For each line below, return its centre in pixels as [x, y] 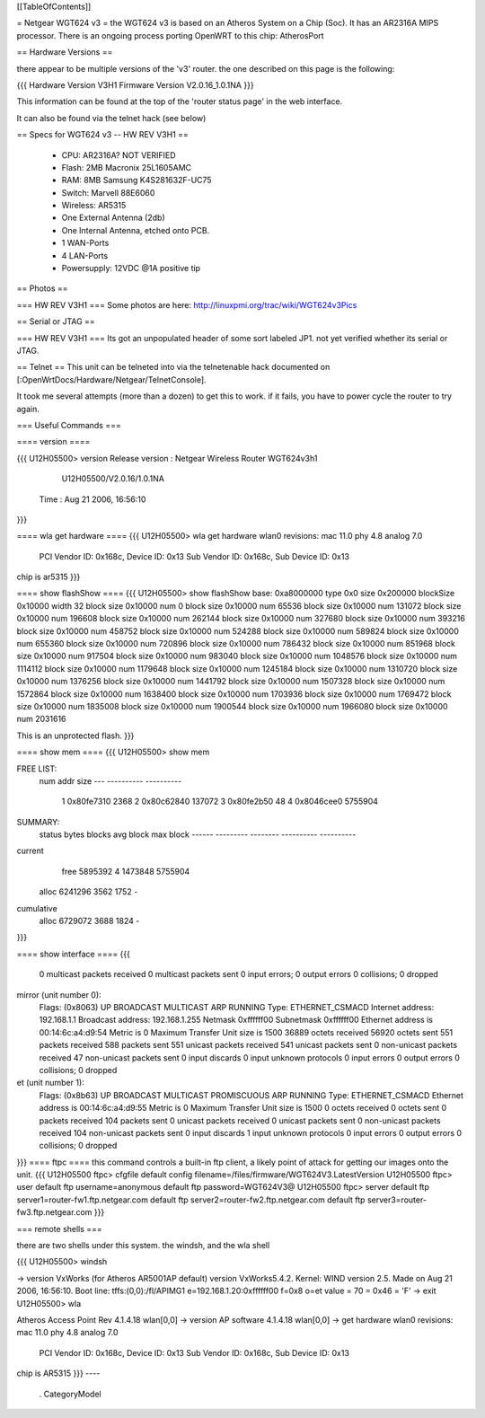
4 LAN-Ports [85, 255]
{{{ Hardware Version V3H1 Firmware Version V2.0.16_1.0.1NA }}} [136, 84]
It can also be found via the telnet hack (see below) [111, 118]
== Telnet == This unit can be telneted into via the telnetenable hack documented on [173, 367]
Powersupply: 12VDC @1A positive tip [131, 269]
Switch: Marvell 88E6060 [108, 192]
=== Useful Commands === [69, 425]
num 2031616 [41, 719]
